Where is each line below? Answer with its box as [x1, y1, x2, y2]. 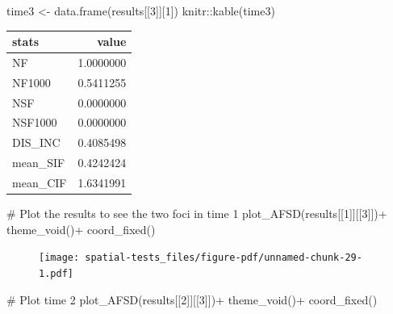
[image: [39, 252, 80, 264]
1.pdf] [39, 267, 73, 279]
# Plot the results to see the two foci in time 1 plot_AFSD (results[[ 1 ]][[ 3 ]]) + [6, 205, 387, 222]
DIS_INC [12, 134, 61, 151]
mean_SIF [12, 154, 65, 171]
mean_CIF [12, 174, 67, 190]
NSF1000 [12, 114, 57, 131]
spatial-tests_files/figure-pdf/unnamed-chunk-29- [85, 252, 362, 264]
